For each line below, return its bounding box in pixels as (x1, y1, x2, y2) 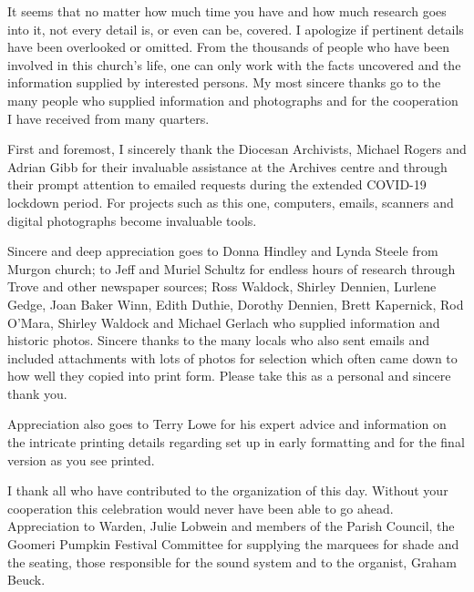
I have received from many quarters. (7, 108, 210, 128)
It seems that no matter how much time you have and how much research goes (7, 2, 447, 20)
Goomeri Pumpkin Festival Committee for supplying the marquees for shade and (7, 535, 459, 554)
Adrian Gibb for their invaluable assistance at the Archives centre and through (7, 157, 448, 176)
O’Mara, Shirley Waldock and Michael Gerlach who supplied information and (7, 312, 440, 332)
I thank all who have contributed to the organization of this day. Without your (7, 481, 448, 500)
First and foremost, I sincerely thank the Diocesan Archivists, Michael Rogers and (7, 139, 467, 158)
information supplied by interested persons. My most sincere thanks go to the (7, 73, 441, 92)
